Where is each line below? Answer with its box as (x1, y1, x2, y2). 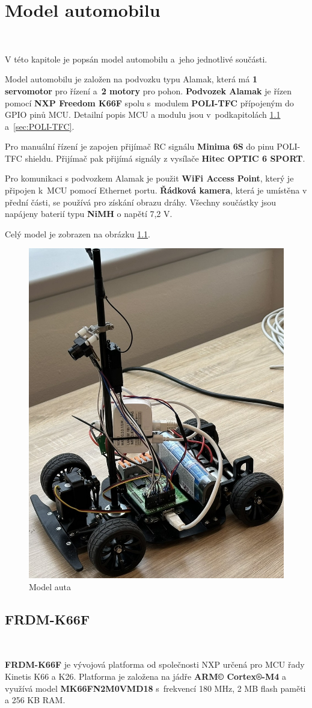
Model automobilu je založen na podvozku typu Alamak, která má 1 (5, 73, 257, 85)
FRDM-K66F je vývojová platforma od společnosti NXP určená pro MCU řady (5, 658, 305, 671)
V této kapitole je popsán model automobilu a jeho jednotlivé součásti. (5, 52, 268, 65)
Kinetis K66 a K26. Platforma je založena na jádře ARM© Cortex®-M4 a (5, 670, 286, 682)
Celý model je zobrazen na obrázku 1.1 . (5, 227, 150, 240)
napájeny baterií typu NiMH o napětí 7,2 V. (5, 207, 173, 220)
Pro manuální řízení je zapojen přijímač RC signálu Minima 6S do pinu (5, 140, 274, 153)
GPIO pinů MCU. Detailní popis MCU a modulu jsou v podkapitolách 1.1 (5, 108, 281, 121)
